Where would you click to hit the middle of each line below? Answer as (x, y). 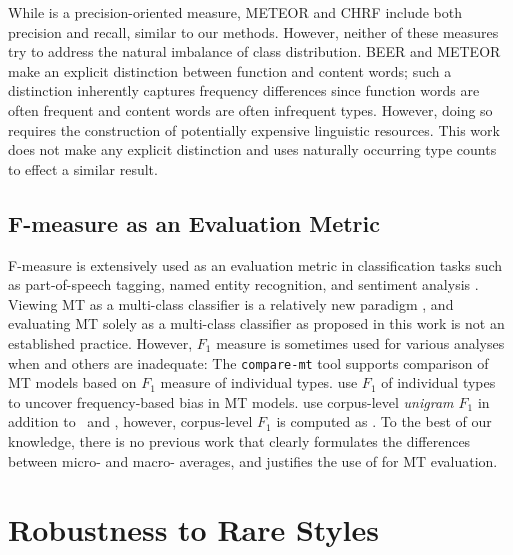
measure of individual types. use (259, 382)
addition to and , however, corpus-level (130, 421)
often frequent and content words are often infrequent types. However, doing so (250, 109)
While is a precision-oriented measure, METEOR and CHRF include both (235, 12)
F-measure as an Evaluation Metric (194, 222)
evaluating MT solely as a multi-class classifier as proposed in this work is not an (256, 323)
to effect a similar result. (83, 168)
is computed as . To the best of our (384, 421)
